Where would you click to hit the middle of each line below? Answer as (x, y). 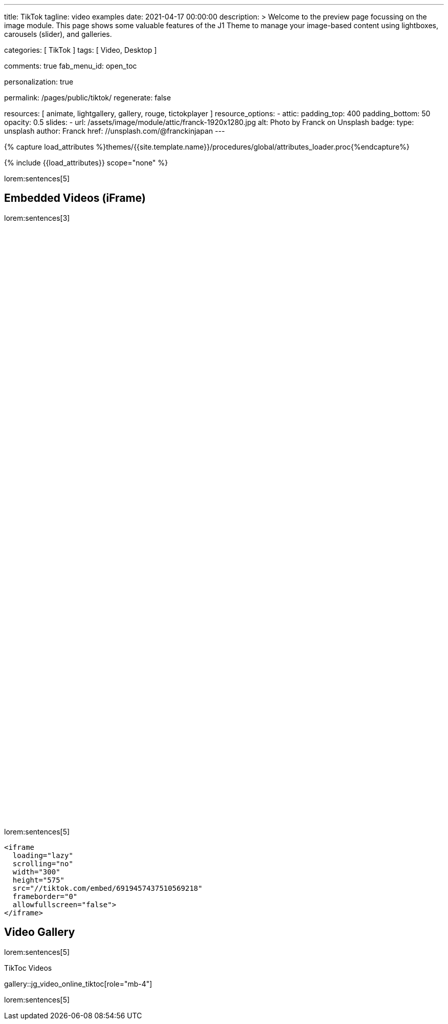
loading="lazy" (43, 855)
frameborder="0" (45, 896)
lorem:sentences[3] (37, 218)
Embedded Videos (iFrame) (75, 198)
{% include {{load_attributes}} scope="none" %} (86, 163)
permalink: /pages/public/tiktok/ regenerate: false (88, 98)
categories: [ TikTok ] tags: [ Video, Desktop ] (81, 50)
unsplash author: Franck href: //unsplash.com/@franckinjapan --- (115, 131)
